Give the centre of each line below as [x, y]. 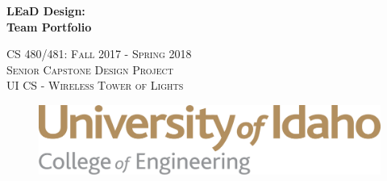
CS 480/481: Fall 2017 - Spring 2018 [99, 54]
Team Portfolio [49, 26]
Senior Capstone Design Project [90, 69]
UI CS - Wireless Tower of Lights [95, 85]
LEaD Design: [46, 11]
